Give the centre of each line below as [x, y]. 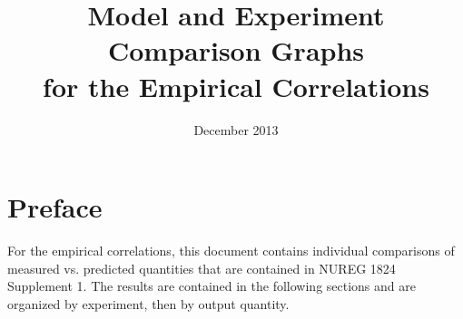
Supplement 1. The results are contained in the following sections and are [212, 286]
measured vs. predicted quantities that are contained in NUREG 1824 [202, 268]
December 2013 [236, 129]
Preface [55, 207]
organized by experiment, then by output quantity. [148, 303]
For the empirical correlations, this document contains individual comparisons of [231, 251]
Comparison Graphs [236, 50]
